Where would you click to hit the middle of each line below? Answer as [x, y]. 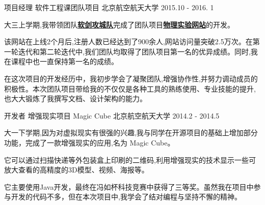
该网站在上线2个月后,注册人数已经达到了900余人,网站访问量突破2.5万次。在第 [132, 41]
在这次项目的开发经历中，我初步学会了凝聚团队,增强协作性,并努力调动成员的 [131, 78]
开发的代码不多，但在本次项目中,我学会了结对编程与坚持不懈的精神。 [126, 197]
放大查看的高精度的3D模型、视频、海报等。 [76, 170]
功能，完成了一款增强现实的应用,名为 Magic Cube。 [89, 142]
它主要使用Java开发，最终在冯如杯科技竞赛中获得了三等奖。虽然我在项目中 [129, 186]
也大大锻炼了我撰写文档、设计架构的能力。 [75, 98]
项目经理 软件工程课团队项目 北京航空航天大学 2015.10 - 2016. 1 [109, 7]
